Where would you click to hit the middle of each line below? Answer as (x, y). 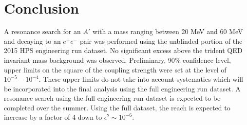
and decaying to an (32, 41)
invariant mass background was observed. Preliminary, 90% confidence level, (117, 60)
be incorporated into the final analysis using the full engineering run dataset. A (122, 88)
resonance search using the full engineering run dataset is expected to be (112, 98)
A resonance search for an (42, 31)
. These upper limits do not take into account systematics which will (141, 79)
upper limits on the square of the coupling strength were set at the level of (115, 69)
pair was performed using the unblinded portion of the (161, 41)
